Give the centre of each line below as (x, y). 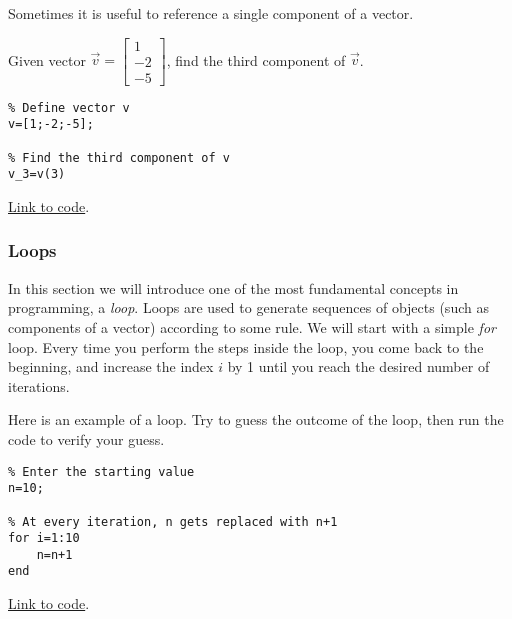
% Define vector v (69, 107)
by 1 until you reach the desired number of (358, 366)
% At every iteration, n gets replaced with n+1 (173, 521)
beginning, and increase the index (111, 366)
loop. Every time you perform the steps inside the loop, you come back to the (246, 346)
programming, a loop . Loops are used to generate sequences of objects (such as (248, 307)
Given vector (47, 59)
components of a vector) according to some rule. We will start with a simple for (252, 326)
